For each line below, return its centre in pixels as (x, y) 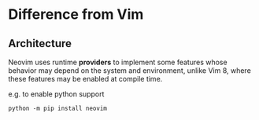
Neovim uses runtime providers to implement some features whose (118, 62)
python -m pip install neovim (58, 108)
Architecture (40, 44)
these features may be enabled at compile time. (85, 79)
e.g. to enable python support (56, 94)
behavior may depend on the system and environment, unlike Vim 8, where (130, 71)
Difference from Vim (76, 15)
